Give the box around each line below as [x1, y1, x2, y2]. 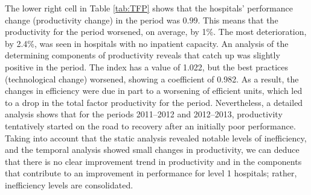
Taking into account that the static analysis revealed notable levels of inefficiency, [5, 131, 307, 144]
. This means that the [197, 13, 278, 26]
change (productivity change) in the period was [5, 13, 180, 26]
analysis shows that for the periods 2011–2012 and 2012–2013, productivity [5, 108, 283, 120]
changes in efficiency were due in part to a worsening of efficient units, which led [5, 84, 303, 97]
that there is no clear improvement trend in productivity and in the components [5, 155, 302, 167]
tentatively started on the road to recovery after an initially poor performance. [5, 119, 296, 132]
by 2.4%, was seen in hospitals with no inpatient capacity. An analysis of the [5, 37, 289, 49]
